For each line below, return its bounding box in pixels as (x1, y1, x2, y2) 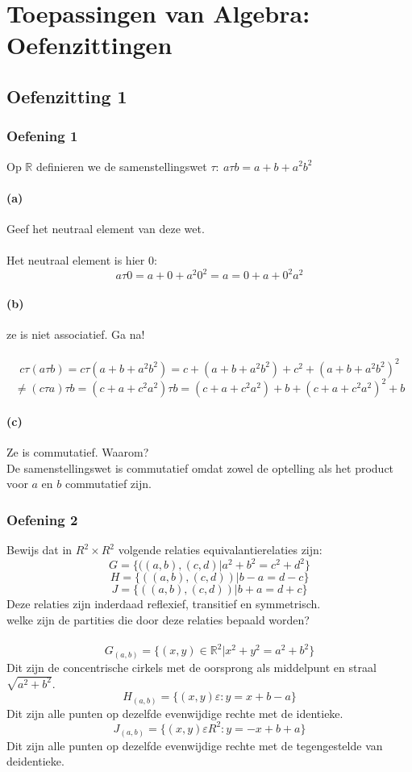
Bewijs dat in (6, 541, 73, 558)
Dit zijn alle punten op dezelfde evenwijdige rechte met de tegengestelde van (6, 737, 383, 753)
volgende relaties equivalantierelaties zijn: (118, 541, 323, 558)
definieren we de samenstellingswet (35, 157, 207, 174)
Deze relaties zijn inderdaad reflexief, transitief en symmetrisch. (6, 595, 321, 612)
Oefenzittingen (6, 28, 173, 61)
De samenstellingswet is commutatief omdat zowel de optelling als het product (6, 459, 394, 476)
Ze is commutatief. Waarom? (6, 444, 149, 461)
